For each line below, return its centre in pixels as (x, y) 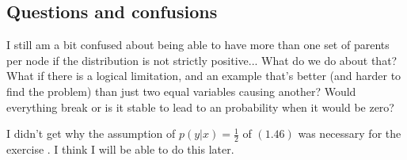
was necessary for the (350, 133)
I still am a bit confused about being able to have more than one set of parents (198, 45)
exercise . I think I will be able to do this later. (120, 149)
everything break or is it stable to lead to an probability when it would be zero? (200, 107)
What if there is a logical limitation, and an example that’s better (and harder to (204, 76)
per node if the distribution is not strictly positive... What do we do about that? (202, 60)
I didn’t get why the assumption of (91, 133)
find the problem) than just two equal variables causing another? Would (181, 91)
